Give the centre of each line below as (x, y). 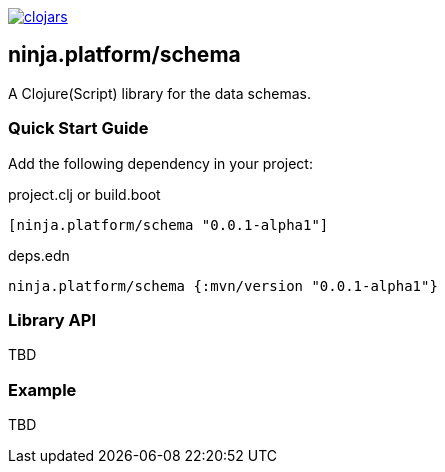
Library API (52, 319)
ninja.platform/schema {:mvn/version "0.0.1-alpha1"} (223, 285)
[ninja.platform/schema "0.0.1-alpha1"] (168, 224)
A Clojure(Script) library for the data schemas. (159, 93)
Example (42, 389)
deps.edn (39, 255)
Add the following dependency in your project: (160, 163)
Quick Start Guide (78, 128)
